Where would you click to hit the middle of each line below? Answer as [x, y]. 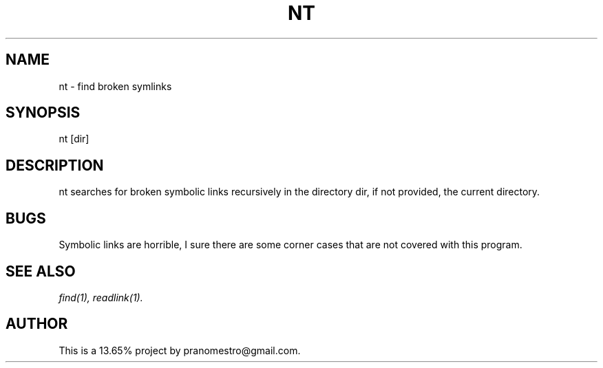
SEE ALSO [41, 271]
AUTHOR [37, 324]
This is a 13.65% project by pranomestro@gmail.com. [180, 350]
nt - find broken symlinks [115, 86]
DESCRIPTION [55, 165]
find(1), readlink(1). [101, 297]
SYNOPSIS [43, 113]
